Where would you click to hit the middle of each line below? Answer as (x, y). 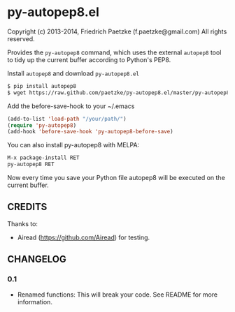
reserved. (21, 38)
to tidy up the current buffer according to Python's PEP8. (89, 59)
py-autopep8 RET (31, 165)
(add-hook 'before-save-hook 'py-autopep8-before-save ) (90, 132)
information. (35, 302)
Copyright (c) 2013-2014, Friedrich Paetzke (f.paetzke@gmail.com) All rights (117, 31)
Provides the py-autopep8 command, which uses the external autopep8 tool (114, 52)
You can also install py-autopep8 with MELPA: (73, 145)
